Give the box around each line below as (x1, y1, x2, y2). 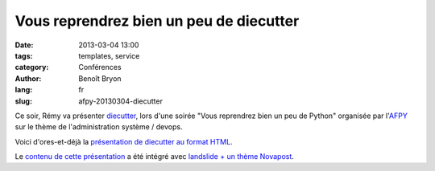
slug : (14, 96, 32, 106)
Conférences (78, 63, 122, 72)
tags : (14, 51, 33, 60)
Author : (14, 73, 42, 83)
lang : (14, 85, 33, 95)
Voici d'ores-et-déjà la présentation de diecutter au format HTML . (14, 136, 233, 146)
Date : (14, 40, 34, 50)
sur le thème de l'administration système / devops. (14, 122, 183, 132)
